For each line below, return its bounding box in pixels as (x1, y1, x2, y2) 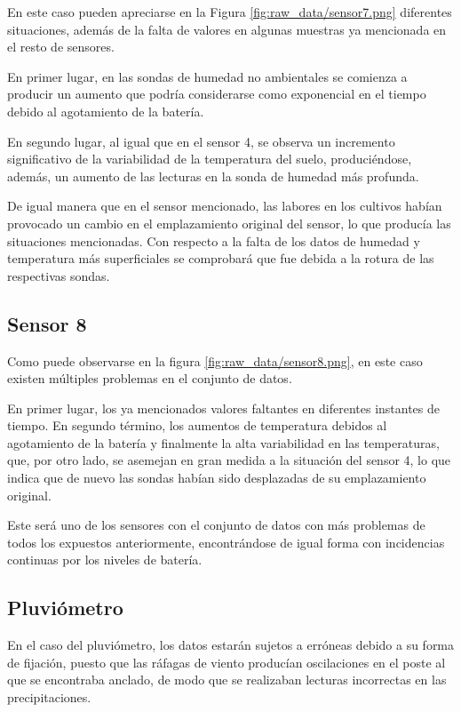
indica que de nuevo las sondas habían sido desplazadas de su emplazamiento (7, 468, 426, 487)
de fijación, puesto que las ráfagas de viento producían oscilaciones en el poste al (7, 652, 446, 671)
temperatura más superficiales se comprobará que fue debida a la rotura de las (7, 249, 434, 268)
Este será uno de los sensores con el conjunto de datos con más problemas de (7, 516, 425, 534)
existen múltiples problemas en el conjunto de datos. (7, 369, 292, 388)
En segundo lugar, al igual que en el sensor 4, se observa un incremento (7, 132, 395, 150)
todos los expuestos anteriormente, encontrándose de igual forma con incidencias (7, 532, 445, 551)
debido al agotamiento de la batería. (7, 101, 204, 120)
